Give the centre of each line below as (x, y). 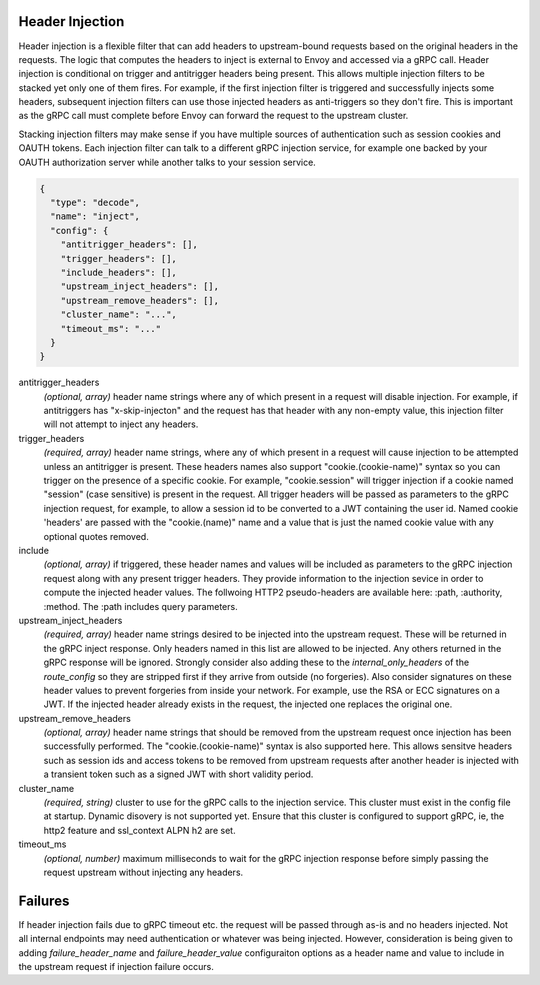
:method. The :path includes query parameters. (141, 606)
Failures (44, 900)
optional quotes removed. (96, 536)
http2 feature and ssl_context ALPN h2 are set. (139, 830)
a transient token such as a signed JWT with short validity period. (178, 774)
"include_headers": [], (118, 272)
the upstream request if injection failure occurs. (116, 967)
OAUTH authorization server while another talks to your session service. (167, 162)
